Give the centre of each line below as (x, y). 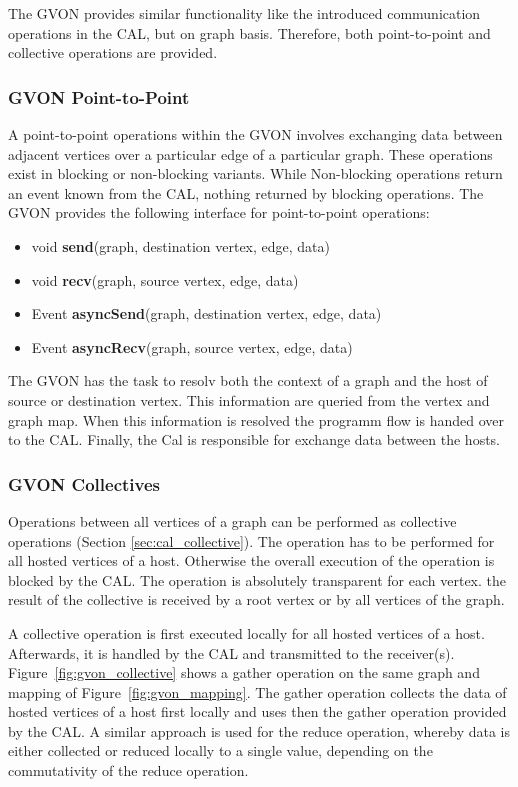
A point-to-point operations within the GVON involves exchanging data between (255, 134)
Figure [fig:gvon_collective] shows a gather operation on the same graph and (244, 672)
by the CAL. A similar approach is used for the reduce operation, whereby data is (259, 730)
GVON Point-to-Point (99, 96)
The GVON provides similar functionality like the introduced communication (244, 13)
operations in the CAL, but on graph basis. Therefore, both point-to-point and (249, 32)
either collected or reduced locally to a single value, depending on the (220, 750)
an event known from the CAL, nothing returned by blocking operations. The (246, 192)
